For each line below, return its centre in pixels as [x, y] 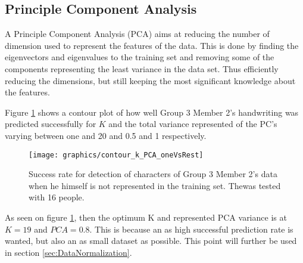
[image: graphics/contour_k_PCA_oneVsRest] [116, 155]
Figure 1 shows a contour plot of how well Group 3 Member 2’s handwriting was [152, 112]
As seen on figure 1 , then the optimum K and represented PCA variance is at [146, 217]
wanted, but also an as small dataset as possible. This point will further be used [151, 241]
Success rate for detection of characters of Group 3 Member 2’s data [153, 174]
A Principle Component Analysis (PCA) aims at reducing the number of [137, 34]
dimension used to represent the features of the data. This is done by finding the [152, 45]
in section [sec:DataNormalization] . [68, 252]
